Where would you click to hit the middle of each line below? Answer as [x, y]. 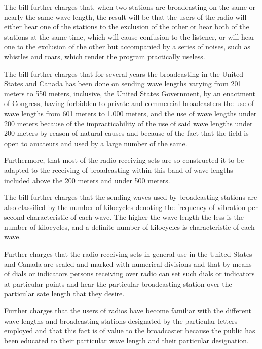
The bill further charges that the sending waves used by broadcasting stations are [131, 197]
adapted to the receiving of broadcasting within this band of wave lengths [119, 170]
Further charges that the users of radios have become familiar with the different [128, 311]
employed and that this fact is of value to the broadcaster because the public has [130, 330]
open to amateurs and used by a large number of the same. [96, 143]
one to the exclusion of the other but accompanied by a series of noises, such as [127, 46]
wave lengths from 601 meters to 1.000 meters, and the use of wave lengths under [130, 113]
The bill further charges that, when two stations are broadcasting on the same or [130, 7]
